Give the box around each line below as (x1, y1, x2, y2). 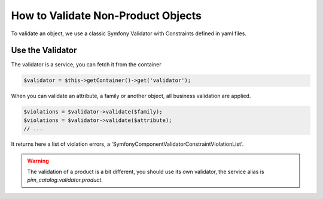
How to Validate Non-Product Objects (11, 9, 202, 22)
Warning (27, 157, 49, 164)
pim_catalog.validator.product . (27, 176, 103, 183)
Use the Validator (11, 45, 77, 56)
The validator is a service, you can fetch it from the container (11, 61, 161, 68)
